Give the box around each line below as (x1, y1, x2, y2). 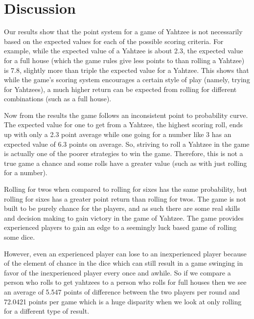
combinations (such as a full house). (4, 93, 112, 104)
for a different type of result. (4, 306, 90, 316)
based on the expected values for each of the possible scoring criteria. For (4, 36, 224, 46)
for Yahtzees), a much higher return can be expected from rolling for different (4, 84, 237, 94)
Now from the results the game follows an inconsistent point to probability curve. (4, 110, 248, 120)
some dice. (4, 232, 35, 242)
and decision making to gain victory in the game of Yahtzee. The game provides (4, 212, 244, 223)
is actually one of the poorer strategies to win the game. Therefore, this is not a (4, 148, 243, 159)
